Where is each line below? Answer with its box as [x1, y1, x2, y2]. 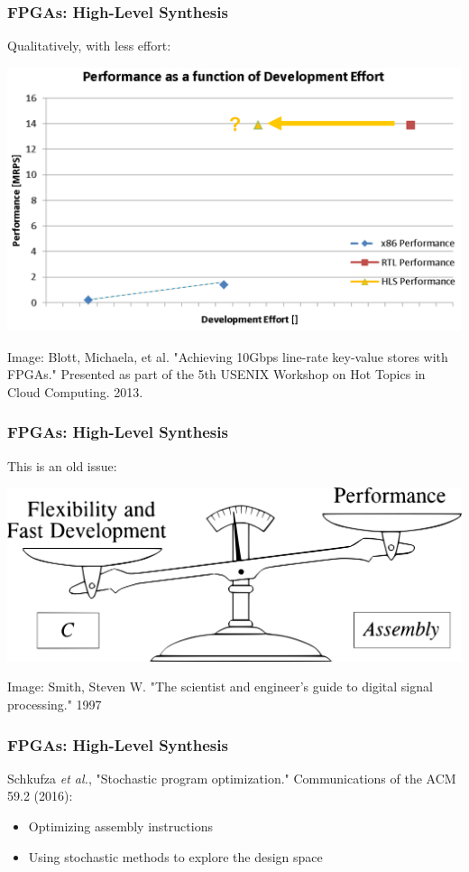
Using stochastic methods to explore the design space [28, 847, 323, 866]
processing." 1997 [7, 694, 102, 713]
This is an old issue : [7, 456, 117, 475]
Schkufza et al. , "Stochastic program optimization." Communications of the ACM [7, 768, 456, 787]
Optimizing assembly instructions [28, 816, 213, 835]
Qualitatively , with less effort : [7, 36, 171, 55]
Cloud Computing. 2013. [7, 382, 143, 401]
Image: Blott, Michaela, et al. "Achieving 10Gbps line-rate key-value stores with [7, 347, 448, 366]
